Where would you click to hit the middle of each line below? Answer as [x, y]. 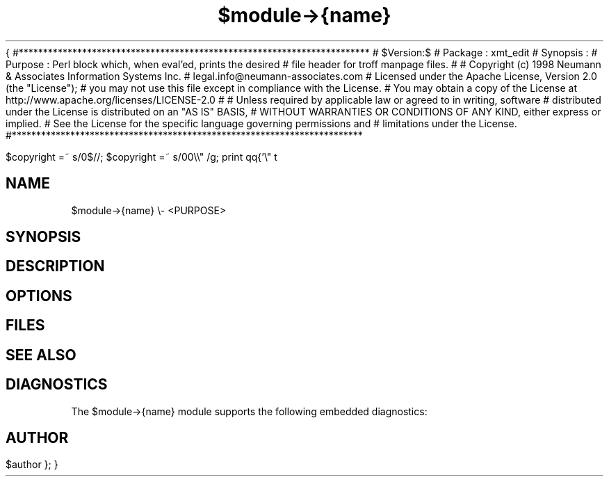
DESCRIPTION [55, 266]
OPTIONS [39, 296]
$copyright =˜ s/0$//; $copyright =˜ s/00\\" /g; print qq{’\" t [141, 156]
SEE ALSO [41, 355]
